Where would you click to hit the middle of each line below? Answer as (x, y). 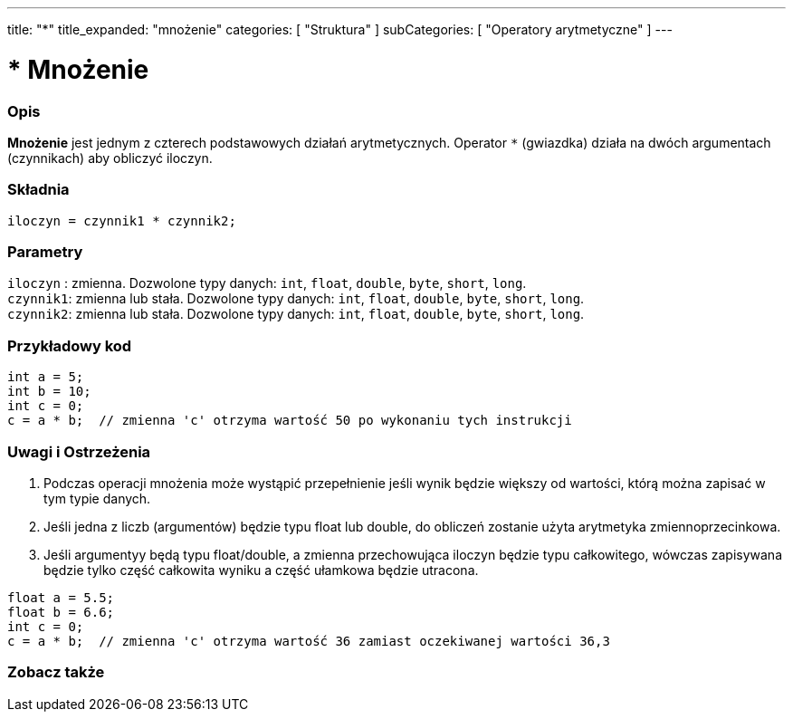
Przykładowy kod (70, 345)
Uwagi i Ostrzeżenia (79, 451)
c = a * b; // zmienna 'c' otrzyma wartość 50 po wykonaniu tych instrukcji (290, 421)
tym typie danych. (97, 498)
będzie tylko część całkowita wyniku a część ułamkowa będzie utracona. (261, 570)
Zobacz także (56, 672)
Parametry (45, 252)
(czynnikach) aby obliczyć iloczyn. (110, 158)
